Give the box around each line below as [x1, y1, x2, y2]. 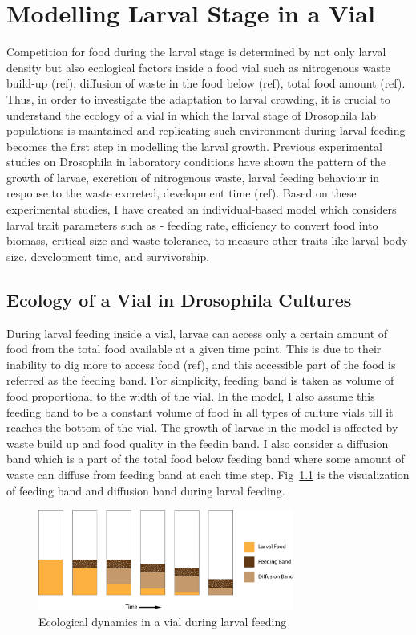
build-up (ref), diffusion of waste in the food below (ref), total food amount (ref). [6, 75, 406, 92]
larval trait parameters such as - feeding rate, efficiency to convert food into [6, 216, 378, 233]
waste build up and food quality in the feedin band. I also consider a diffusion [6, 434, 389, 451]
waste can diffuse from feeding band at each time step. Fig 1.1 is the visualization [6, 466, 410, 482]
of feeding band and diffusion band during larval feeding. [6, 482, 285, 499]
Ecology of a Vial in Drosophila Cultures [6, 287, 352, 311]
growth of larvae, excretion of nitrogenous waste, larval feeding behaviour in [6, 169, 380, 185]
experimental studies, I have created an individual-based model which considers [6, 201, 397, 218]
